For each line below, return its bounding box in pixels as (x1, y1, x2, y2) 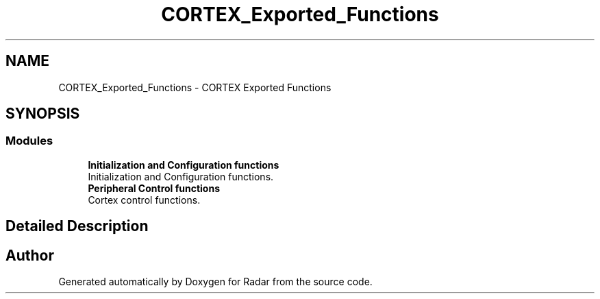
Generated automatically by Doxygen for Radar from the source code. (58, 276, 373, 288)
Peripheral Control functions (88, 182, 221, 194)
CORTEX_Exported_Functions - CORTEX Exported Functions (58, 81, 332, 93)
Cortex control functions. (88, 193, 201, 206)
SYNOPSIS (5, 105, 80, 123)
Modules (5, 134, 53, 148)
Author (5, 246, 54, 264)
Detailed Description (5, 217, 149, 235)
